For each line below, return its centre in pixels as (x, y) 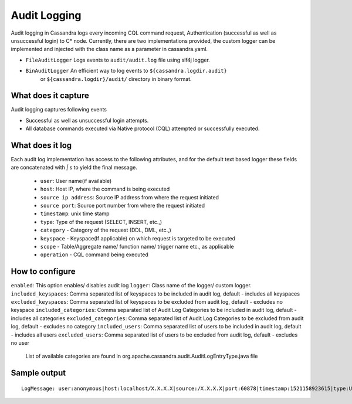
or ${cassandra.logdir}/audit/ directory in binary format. (116, 79)
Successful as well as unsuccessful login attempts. (87, 120)
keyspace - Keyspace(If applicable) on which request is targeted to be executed (138, 238)
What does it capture (50, 96)
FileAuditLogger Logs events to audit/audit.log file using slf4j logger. (118, 60)
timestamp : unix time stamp (75, 213)
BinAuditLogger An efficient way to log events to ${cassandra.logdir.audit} (126, 71)
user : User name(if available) (76, 181)
